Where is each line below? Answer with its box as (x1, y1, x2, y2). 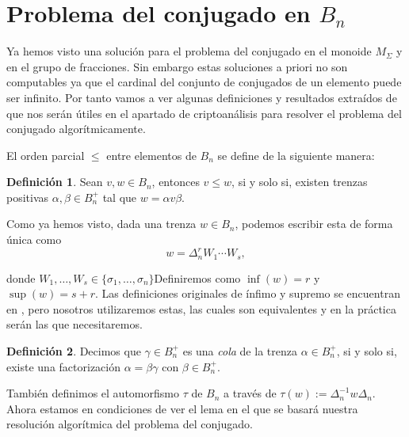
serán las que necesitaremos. (6, 316, 143, 332)
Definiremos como (154, 269, 241, 286)
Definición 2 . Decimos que (6, 342, 141, 359)
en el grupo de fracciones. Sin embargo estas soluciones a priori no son (6, 58, 348, 74)
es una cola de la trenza (182, 342, 297, 359)
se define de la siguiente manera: (217, 146, 375, 163)
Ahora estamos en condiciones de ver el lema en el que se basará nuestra (6, 400, 358, 416)
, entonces (151, 173, 200, 190)
